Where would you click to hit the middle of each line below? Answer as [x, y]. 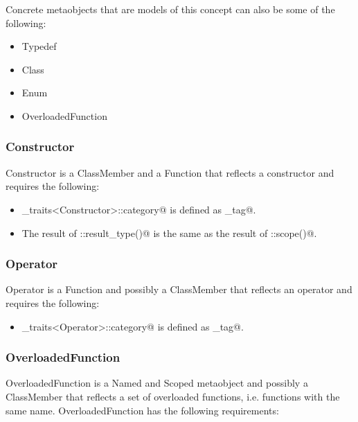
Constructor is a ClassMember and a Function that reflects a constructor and [170, 172]
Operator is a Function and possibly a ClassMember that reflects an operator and [179, 289]
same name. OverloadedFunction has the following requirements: [142, 410]
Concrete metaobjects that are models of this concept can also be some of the [170, 9]
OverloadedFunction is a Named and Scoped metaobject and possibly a [157, 383]
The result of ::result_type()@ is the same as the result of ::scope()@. [169, 232]
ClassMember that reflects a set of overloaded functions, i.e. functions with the [173, 396]
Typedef [39, 46]
